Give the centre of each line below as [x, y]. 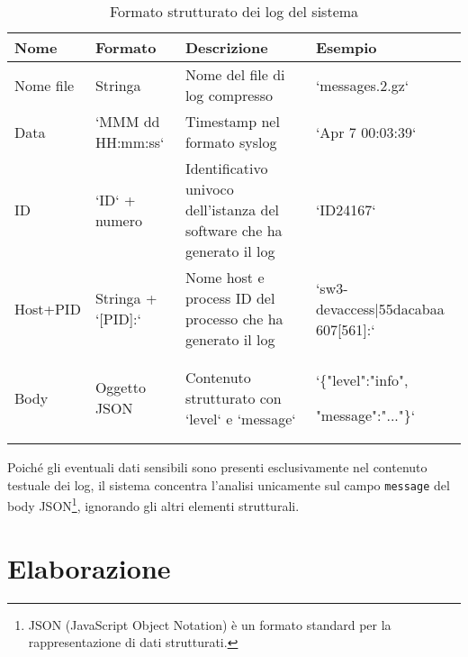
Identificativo [226, 168]
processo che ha [234, 319]
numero [118, 220]
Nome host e [225, 277]
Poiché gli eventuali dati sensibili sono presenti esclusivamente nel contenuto [217, 467]
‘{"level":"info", [362, 380]
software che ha [234, 230]
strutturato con [233, 397]
